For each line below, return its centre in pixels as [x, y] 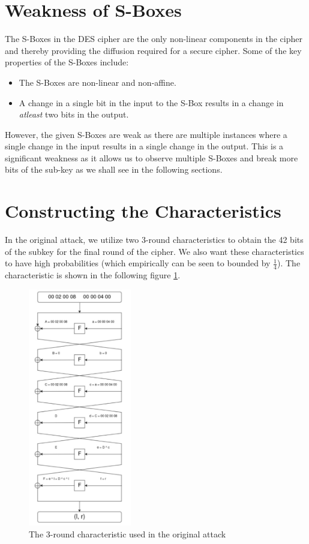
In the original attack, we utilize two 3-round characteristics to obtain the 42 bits [154, 240]
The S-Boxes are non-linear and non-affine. [97, 82]
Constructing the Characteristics [143, 211]
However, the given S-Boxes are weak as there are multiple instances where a [146, 134]
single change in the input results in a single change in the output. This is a [144, 146]
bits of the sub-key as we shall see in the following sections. [114, 169]
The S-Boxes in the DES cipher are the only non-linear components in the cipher [154, 39]
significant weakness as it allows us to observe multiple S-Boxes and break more [151, 157]
